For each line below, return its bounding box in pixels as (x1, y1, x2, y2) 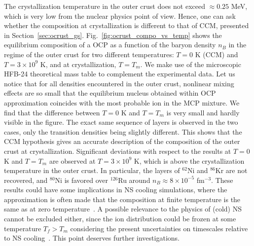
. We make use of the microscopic (140, 59, 241, 69)
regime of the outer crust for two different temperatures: (4, 49, 174, 59)
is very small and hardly (166, 107, 240, 117)
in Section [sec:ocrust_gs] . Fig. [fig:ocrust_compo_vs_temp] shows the (4, 30, 222, 40)
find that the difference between (4, 107, 100, 117)
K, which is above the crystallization (134, 155, 245, 166)
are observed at (49, 155, 96, 166)
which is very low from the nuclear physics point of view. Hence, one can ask (4, 10, 236, 21)
